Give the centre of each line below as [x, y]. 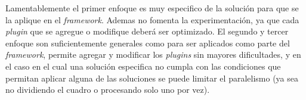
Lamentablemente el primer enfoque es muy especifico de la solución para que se [152, 8]
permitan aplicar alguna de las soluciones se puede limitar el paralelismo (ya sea [152, 78]
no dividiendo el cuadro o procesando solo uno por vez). [108, 90]
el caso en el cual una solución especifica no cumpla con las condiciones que [143, 66]
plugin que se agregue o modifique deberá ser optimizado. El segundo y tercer [147, 31]
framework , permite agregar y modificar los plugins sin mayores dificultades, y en [153, 54]
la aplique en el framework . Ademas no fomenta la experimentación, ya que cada [152, 19]
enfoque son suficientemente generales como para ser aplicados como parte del [148, 43]
